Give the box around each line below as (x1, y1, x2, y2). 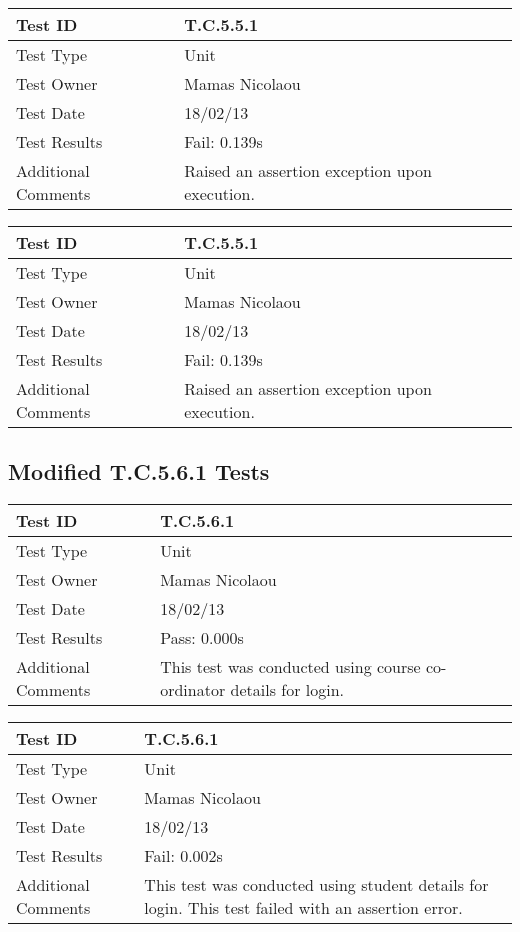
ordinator (160, 678, 226, 702)
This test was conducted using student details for (144, 873, 489, 897)
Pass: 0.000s (160, 626, 244, 650)
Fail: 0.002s (144, 844, 223, 868)
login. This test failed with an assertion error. (144, 896, 463, 920)
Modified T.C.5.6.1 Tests (8, 456, 270, 487)
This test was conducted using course (160, 655, 421, 679)
